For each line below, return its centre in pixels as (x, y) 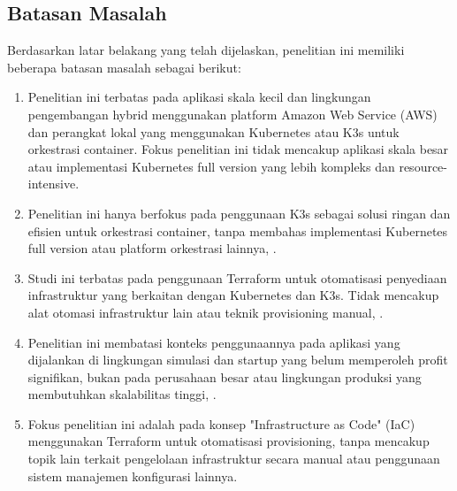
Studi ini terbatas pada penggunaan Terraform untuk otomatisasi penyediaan (237, 277)
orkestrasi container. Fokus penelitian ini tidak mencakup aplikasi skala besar (238, 149)
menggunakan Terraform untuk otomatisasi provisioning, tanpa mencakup (228, 441)
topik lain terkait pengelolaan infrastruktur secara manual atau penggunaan (234, 459)
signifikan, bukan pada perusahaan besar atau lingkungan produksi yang (225, 376)
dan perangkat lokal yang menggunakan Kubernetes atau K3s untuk (213, 131)
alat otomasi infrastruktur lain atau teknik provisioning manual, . (206, 312)
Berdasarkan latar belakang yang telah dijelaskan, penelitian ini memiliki (206, 50)
